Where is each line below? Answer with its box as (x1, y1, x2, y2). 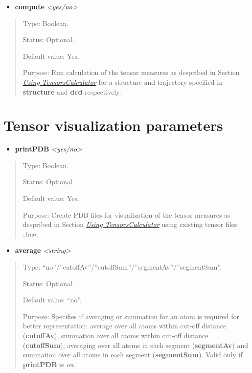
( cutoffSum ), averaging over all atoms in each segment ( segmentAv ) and (23, 340, 248, 350)
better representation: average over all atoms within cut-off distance (23, 321, 227, 331)
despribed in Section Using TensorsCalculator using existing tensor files (23, 219, 237, 229)
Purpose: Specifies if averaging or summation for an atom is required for (23, 311, 239, 321)
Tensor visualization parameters (3, 115, 223, 135)
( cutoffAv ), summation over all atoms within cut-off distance (23, 330, 208, 340)
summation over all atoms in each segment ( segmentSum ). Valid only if (23, 349, 243, 360)
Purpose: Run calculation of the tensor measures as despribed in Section (23, 67, 240, 77)
